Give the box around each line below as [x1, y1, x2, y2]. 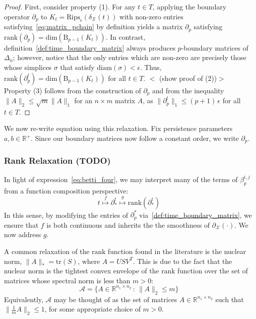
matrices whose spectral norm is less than [4, 275, 130, 285]
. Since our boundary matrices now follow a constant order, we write [31, 133, 239, 143]
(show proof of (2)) [159, 72, 217, 83]
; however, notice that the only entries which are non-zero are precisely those [13, 52, 247, 63]
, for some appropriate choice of [44, 304, 141, 314]
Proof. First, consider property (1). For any [4, 1, 135, 11]
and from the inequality [152, 85, 224, 95]
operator [4, 11, 30, 21]
